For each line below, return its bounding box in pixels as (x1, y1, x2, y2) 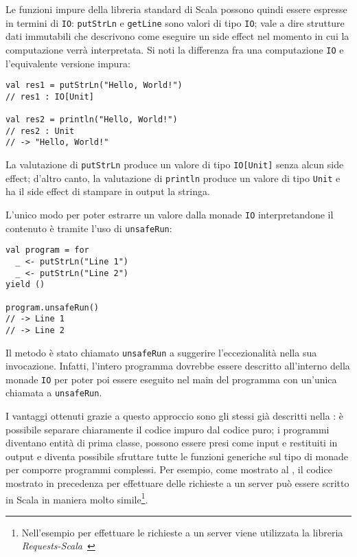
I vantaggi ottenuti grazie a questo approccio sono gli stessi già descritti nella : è (5, 409, 344, 423)
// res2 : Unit (5, 126, 75, 136)
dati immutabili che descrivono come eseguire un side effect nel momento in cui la (5, 29, 349, 43)
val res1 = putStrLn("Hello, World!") (5, 80, 183, 91)
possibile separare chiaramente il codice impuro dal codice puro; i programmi (5, 422, 330, 436)
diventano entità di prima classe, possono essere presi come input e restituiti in (5, 435, 338, 450)
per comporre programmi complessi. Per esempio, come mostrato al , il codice (5, 462, 332, 477)
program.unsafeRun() (5, 302, 100, 312)
